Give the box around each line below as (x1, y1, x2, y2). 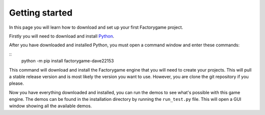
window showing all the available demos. (9, 103, 92, 109)
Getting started (9, 7, 73, 18)
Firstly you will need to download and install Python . (9, 33, 115, 39)
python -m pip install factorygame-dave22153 (21, 58, 114, 64)
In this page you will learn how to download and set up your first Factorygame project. (9, 24, 184, 30)
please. (9, 80, 24, 86)
